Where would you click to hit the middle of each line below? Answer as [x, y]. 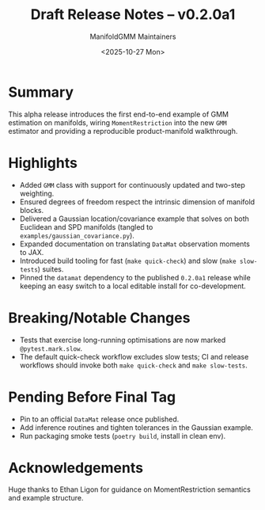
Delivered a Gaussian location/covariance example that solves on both [134, 219]
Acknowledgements [76, 468]
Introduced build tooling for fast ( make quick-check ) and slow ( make [128, 261]
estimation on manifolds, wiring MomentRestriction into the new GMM [117, 122]
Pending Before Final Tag [92, 397]
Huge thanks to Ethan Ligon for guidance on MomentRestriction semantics [129, 489]
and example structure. [46, 498]
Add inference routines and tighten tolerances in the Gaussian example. [136, 427]
